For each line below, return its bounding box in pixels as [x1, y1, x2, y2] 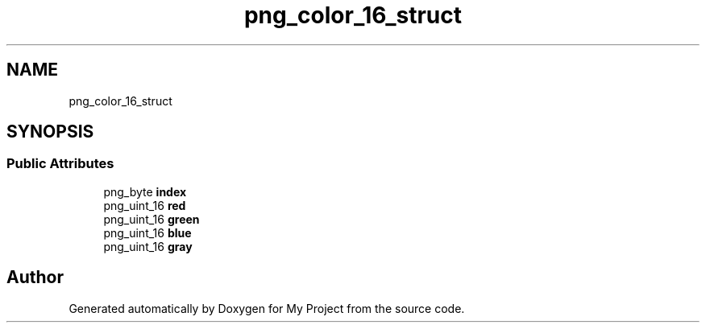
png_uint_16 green [103, 212, 200, 226]
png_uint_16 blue [103, 225, 192, 240]
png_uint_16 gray [103, 239, 193, 253]
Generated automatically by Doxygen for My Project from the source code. [69, 301, 465, 315]
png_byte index [103, 184, 187, 199]
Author [6, 267, 64, 288]
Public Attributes [6, 155, 114, 172]
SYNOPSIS [6, 121, 94, 142]
